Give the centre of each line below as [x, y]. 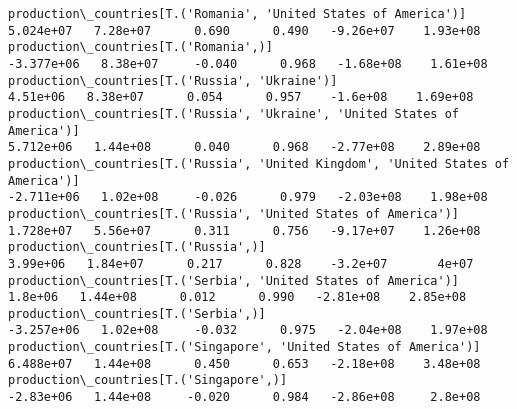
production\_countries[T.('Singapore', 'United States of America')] [244, 347]
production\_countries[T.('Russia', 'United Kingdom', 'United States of [259, 163]
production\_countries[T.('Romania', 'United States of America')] [237, 14]
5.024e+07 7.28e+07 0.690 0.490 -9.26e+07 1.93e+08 [244, 30]
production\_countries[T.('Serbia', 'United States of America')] [234, 280]
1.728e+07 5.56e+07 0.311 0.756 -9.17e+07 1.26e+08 [244, 230]
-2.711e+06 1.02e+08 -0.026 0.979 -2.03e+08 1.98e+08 [248, 197]
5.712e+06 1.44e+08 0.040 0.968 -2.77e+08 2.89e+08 [244, 147]
